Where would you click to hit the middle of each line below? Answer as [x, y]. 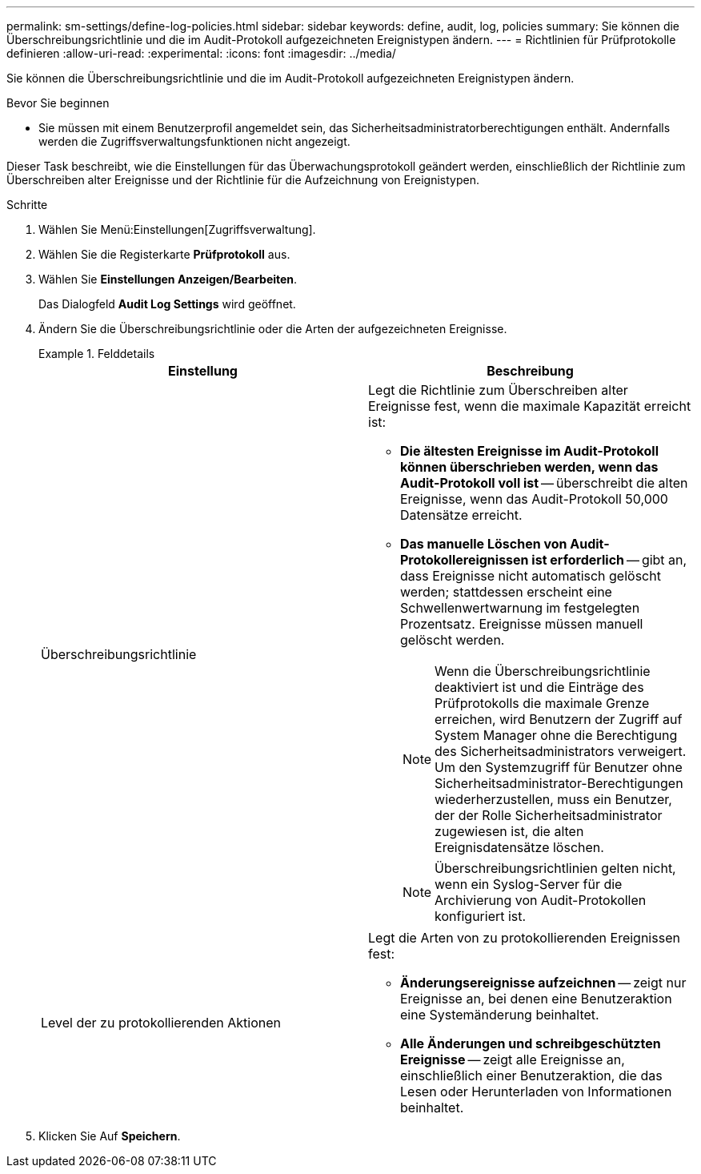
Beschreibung [530, 371]
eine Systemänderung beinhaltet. [500, 1015]
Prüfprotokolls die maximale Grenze [542, 703]
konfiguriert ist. [481, 916]
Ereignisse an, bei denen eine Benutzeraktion [536, 999]
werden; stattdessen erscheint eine [506, 592]
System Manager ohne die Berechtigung [556, 735]
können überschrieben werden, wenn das [529, 467]
